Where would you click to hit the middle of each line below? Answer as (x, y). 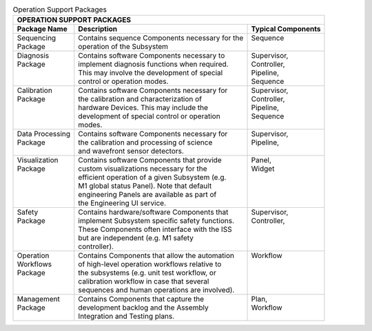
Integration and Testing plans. (126, 317)
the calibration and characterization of (140, 99)
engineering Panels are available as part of (147, 195)
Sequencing (37, 38)
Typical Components (286, 29)
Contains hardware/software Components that (153, 212)
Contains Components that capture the (141, 299)
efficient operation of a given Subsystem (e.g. (152, 178)
